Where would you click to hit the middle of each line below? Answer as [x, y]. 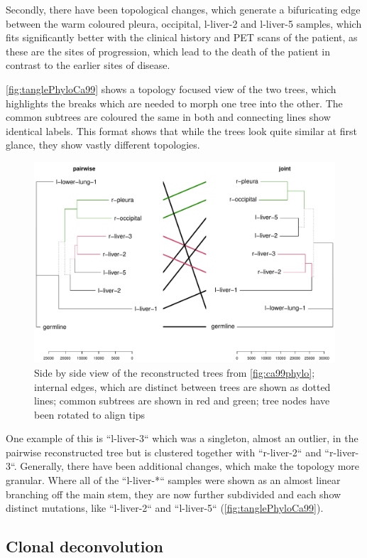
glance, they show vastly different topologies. [103, 145]
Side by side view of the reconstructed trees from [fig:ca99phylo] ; [175, 372]
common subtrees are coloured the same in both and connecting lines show [168, 117]
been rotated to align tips [90, 414]
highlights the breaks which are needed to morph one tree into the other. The [174, 103]
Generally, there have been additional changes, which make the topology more [190, 466]
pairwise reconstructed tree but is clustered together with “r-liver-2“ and [164, 452]
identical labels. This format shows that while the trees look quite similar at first [181, 130]
